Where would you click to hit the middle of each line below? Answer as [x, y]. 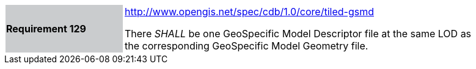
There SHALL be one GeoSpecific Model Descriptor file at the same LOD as [298, 34]
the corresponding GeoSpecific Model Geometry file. [247, 46]
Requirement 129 [46, 29]
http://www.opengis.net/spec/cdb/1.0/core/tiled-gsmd [249, 12]
